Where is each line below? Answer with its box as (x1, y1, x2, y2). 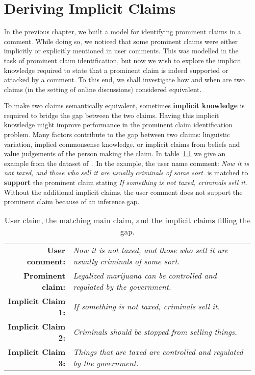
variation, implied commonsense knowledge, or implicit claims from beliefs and (4, 139, 240, 149)
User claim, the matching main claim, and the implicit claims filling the (4, 214, 251, 226)
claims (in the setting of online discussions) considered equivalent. (4, 84, 202, 94)
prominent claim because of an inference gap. (4, 196, 140, 207)
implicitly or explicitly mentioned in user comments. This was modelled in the (4, 46, 239, 56)
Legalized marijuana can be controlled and (73, 269, 217, 281)
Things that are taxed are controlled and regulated (73, 346, 243, 357)
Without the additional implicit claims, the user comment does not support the (4, 187, 243, 197)
